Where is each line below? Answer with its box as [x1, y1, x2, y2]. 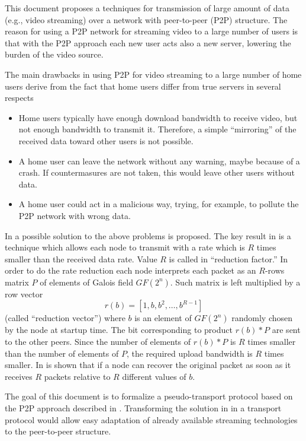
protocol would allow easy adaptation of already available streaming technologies [5, 413, 298, 426]
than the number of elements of [5, 347, 119, 359]
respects [5, 91, 34, 104]
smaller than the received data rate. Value [5, 252, 157, 265]
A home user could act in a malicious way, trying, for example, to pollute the [18, 198, 299, 210]
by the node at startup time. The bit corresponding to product [5, 323, 233, 336]
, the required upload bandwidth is [126, 347, 253, 359]
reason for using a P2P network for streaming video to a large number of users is [5, 25, 298, 37]
